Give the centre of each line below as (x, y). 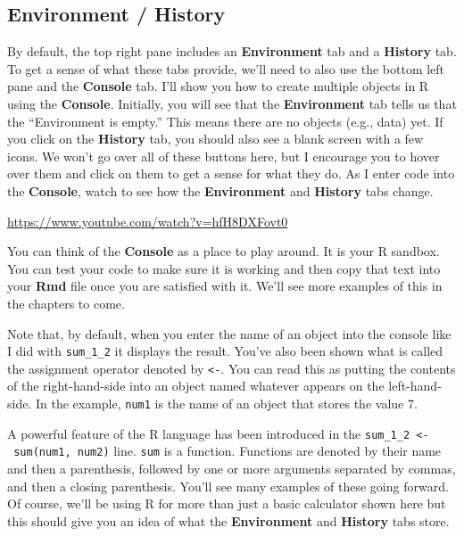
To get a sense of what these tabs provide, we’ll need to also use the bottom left (226, 68)
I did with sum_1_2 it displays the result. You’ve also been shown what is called (225, 351)
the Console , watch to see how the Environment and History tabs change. (220, 190)
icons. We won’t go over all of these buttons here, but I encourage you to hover (224, 156)
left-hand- (415, 386)
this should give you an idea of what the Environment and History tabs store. (228, 520)
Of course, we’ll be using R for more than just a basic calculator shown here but (227, 503)
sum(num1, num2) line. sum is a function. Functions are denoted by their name (228, 451)
